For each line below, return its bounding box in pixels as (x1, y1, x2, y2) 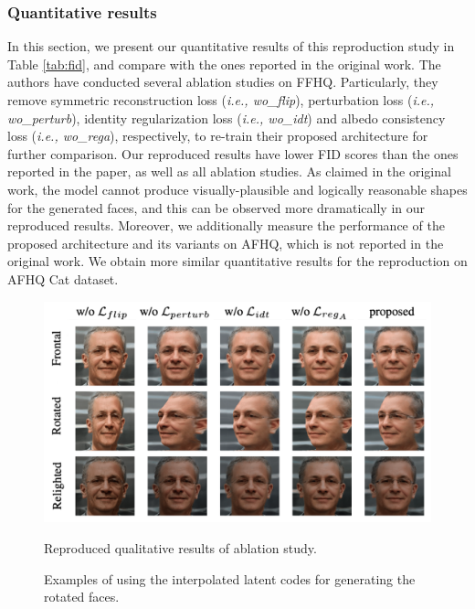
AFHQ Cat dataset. (7, 269, 119, 288)
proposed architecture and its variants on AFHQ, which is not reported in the (7, 233, 444, 252)
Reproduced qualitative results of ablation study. (44, 538, 317, 557)
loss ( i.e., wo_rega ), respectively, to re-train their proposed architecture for (7, 126, 428, 145)
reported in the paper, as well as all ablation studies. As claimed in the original (7, 162, 451, 181)
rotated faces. (44, 587, 120, 606)
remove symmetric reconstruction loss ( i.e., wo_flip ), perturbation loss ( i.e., (7, 91, 435, 109)
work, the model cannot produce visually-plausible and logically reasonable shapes (7, 179, 468, 198)
